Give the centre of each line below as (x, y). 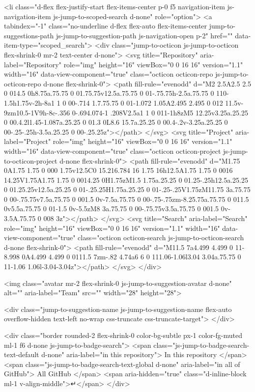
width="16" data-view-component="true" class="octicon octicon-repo (109, 74)
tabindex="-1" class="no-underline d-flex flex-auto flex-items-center (106, 26)
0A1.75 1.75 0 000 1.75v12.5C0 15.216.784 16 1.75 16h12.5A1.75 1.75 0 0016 (118, 170)
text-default (22, 354)
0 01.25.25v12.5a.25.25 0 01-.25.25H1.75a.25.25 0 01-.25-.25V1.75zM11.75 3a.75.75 (127, 189)
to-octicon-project (31, 160)
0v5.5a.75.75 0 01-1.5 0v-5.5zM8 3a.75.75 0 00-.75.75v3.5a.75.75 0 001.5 (112, 209)
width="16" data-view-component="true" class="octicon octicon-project (113, 151)
